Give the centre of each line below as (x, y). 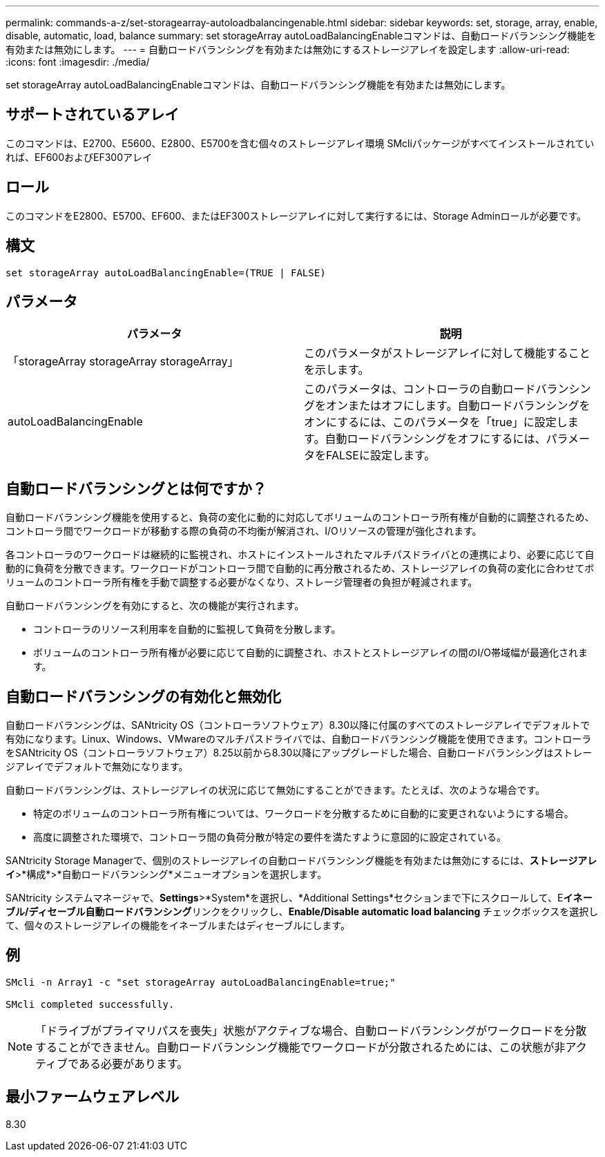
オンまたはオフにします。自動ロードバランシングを (458, 406)
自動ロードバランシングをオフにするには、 (435, 439)
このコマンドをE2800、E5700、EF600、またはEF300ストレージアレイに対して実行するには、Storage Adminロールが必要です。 (296, 216)
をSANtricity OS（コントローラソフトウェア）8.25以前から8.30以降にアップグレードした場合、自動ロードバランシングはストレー (299, 753)
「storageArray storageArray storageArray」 (123, 362)
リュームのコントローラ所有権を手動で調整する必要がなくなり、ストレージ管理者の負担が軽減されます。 (242, 582)
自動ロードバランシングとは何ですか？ (136, 488)
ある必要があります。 (133, 1063)
